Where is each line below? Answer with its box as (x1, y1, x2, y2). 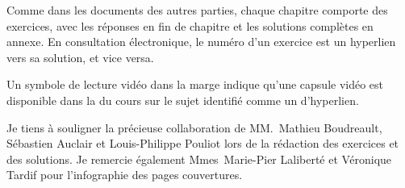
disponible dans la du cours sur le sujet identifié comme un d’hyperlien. (6, 91, 359, 108)
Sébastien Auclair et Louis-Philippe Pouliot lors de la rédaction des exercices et (6, 135, 399, 152)
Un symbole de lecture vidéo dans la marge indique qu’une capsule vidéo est (6, 76, 384, 93)
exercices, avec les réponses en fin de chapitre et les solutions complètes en (6, 17, 374, 34)
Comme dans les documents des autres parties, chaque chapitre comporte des (6, 2, 388, 18)
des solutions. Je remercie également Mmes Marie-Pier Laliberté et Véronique (6, 150, 392, 167)
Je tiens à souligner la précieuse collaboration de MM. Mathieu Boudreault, (6, 119, 382, 136)
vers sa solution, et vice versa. (6, 48, 154, 65)
